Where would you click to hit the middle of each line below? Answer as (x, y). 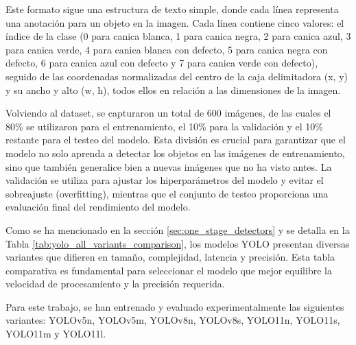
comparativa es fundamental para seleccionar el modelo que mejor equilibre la (169, 270)
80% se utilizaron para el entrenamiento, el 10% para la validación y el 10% (164, 126)
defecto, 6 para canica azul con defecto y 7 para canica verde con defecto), (162, 63)
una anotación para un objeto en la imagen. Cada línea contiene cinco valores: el (175, 22)
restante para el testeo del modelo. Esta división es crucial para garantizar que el (176, 140)
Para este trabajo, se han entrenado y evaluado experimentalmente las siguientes (175, 306)
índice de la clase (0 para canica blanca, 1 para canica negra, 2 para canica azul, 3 (178, 36)
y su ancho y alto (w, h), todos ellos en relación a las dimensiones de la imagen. (173, 90)
